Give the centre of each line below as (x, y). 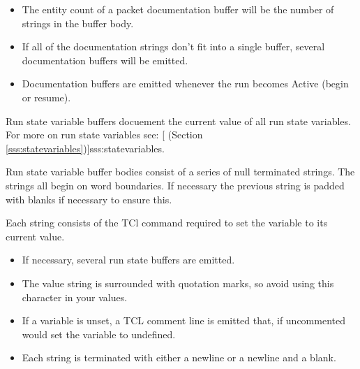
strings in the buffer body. (78, 23)
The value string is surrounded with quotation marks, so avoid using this (178, 283)
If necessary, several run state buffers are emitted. (128, 260)
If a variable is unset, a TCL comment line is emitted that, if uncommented (183, 320)
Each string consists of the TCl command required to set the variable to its (167, 223)
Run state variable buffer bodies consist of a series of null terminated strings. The (180, 172)
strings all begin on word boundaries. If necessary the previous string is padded (175, 185)
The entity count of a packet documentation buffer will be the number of (178, 9)
